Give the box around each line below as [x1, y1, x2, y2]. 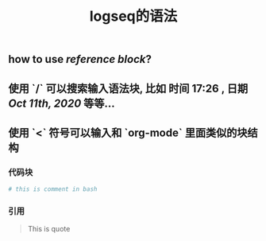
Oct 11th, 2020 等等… [8, 96, 115, 110]
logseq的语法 [89, 7, 178, 25]
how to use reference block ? [8, 52, 152, 66]
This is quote [27, 224, 71, 234]
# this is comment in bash [8, 185, 98, 193]
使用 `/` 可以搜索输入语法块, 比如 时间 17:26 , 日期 [8, 81, 249, 95]
